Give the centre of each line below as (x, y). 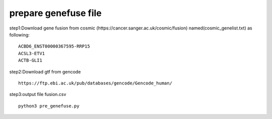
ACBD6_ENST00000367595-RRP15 (54, 46)
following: (19, 34)
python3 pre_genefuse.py (49, 106)
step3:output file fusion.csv (38, 94)
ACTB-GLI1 (30, 60)
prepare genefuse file (55, 13)
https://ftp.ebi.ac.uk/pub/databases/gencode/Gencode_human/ (95, 83)
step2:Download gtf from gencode (45, 71)
